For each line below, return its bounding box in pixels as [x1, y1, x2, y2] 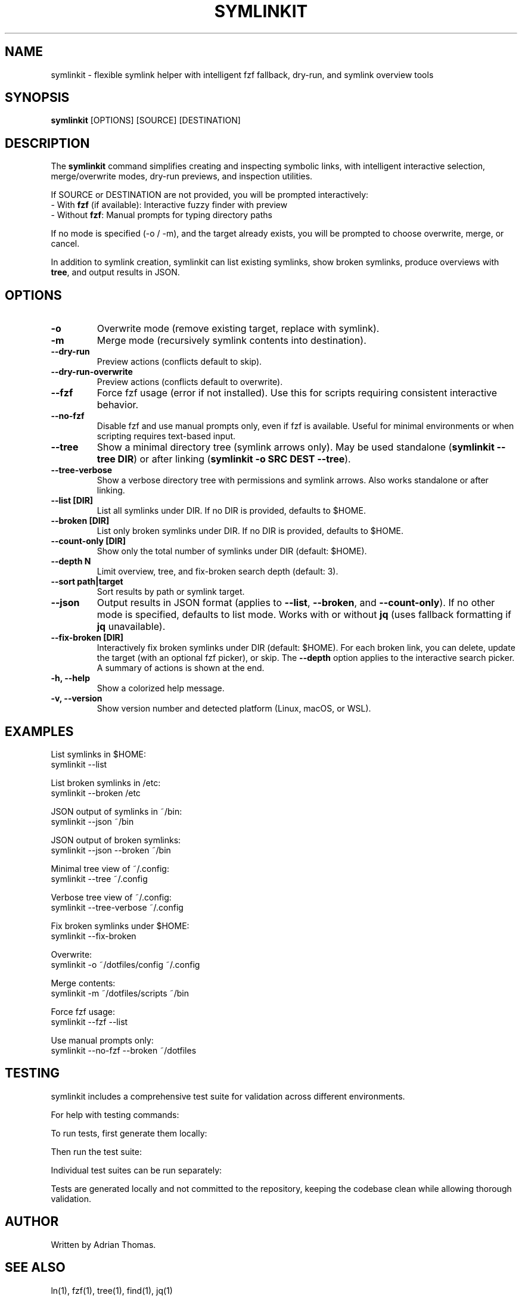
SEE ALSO [5, 1260, 66, 1275]
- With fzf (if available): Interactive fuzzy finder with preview [51, 200, 288, 210]
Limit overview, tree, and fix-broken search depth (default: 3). [97, 566, 338, 577]
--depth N [51, 556, 91, 567]
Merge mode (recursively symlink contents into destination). [97, 334, 366, 347]
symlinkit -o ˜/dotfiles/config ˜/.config [51, 959, 200, 970]
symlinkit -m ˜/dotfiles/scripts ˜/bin [51, 988, 189, 998]
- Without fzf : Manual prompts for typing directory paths [51, 210, 272, 221]
